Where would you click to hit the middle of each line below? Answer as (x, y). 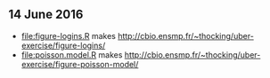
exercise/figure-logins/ (63, 45)
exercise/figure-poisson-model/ (80, 64)
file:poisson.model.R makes (72, 55)
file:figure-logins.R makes (69, 35)
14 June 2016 (46, 15)
